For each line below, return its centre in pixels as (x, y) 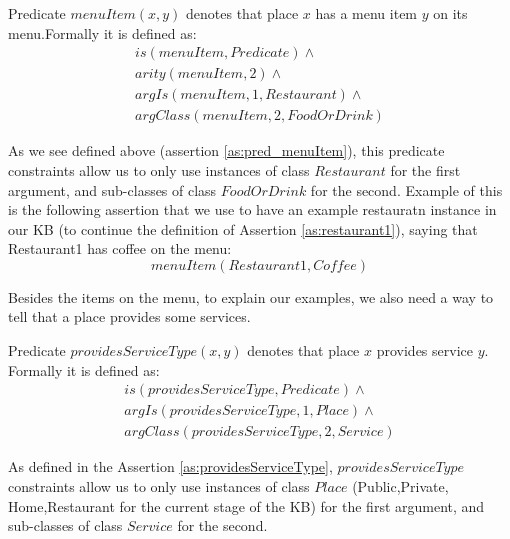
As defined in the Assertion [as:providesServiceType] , (170, 466)
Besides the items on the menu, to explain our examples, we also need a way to (251, 296)
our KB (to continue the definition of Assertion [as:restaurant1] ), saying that (243, 228)
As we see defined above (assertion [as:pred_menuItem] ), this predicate (226, 150)
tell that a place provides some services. (129, 316)
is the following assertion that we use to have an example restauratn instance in (252, 209)
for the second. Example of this (406, 189)
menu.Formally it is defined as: (102, 32)
